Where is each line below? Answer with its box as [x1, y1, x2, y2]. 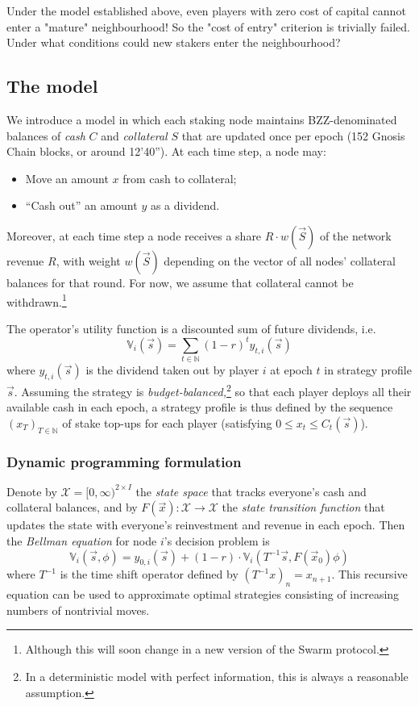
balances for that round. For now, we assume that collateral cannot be [6, 274, 354, 290]
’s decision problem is [164, 533, 270, 549]
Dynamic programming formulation [6, 451, 242, 471]
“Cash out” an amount [25, 197, 138, 214]
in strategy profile [324, 361, 412, 378]
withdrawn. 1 [6, 290, 67, 310]
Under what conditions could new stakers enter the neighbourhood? [6, 34, 341, 51]
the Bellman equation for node [6, 533, 157, 549]
